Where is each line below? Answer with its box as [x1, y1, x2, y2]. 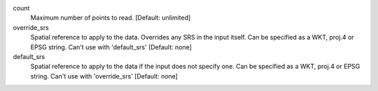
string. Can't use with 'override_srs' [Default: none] [30, 72, 178, 80]
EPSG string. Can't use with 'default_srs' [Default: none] [30, 42, 192, 51]
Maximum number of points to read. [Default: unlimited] [30, 14, 191, 22]
